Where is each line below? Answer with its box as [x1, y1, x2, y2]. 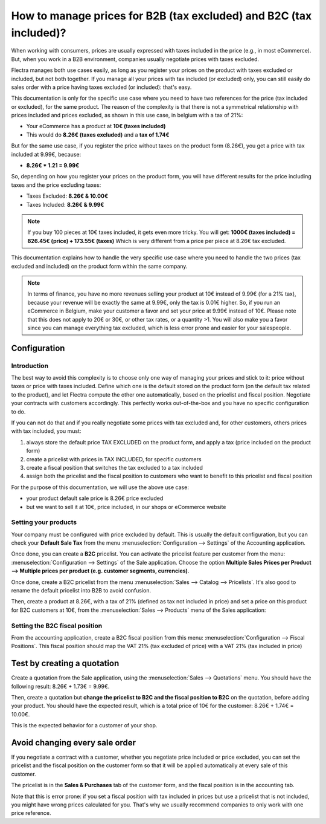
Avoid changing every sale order [11, 738, 136, 748]
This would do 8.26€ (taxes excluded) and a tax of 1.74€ [26, 131, 170, 138]
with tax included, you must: [11, 427, 81, 435]
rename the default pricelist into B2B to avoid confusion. [11, 587, 151, 594]
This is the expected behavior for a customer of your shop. [11, 722, 158, 729]
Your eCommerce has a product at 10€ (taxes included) [26, 123, 166, 130]
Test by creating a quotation [11, 658, 120, 669]
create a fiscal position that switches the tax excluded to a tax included [26, 464, 203, 471]
